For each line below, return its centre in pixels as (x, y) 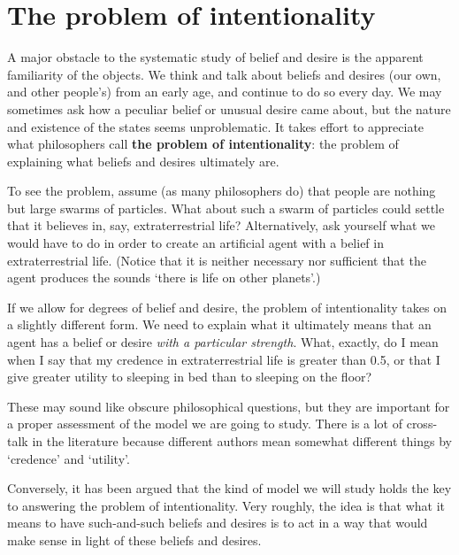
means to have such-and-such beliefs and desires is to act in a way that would (218, 523)
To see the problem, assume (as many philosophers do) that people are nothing (222, 191)
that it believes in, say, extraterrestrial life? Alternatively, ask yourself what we (222, 225)
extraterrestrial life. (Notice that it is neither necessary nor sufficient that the (217, 260)
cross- (422, 424)
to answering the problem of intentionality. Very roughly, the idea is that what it (226, 505)
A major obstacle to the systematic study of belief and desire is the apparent (215, 57)
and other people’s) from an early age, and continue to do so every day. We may (225, 92)
